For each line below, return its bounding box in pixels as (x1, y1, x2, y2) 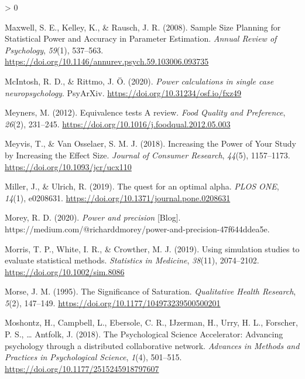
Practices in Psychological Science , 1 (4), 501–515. (5, 351, 182, 363)
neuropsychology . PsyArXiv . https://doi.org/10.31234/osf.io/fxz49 (5, 86, 242, 99)
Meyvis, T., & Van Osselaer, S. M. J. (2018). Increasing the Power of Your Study (5, 137, 296, 150)
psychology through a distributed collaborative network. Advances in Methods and (5, 339, 300, 351)
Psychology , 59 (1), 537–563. (5, 43, 104, 56)
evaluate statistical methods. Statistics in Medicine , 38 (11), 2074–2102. (5, 254, 259, 266)
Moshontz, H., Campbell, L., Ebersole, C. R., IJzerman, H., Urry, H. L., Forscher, (5, 316, 298, 329)
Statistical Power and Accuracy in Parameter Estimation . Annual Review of (5, 32, 277, 45)
